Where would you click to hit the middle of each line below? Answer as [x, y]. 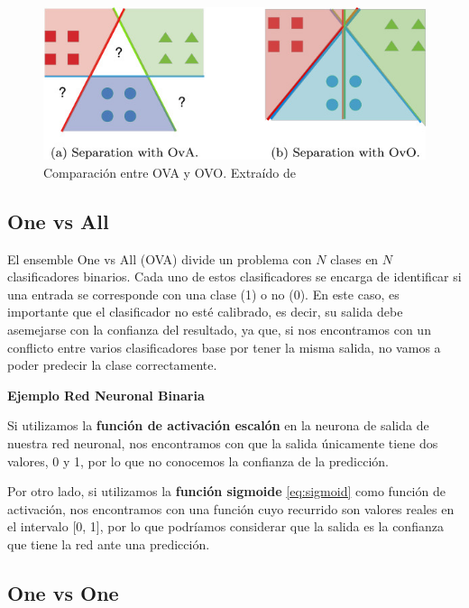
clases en [354, 258]
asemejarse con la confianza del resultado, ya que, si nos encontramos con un [219, 330]
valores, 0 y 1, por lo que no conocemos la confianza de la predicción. [198, 461]
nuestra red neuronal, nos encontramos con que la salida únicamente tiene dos [223, 443]
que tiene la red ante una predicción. [109, 544]
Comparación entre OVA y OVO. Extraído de [170, 172]
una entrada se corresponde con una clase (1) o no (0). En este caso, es [203, 294]
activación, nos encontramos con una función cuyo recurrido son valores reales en [231, 508]
